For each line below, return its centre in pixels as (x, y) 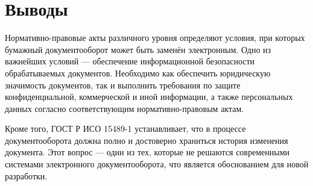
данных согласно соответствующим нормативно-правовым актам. (125, 108)
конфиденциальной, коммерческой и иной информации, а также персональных (149, 97)
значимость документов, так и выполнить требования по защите (123, 85)
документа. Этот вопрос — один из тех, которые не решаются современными (147, 152)
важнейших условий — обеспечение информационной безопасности (130, 61)
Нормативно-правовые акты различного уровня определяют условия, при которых (155, 38)
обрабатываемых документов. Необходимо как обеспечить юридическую (138, 73)
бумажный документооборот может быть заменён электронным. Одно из (138, 49)
